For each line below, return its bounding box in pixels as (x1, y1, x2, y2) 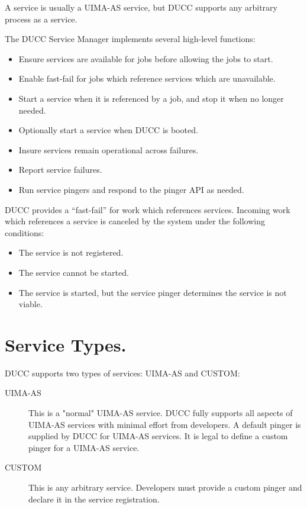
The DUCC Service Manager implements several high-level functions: (5, 33, 256, 45)
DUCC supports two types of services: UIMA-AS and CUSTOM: (5, 366, 240, 379)
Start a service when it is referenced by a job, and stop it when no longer (18, 92, 284, 104)
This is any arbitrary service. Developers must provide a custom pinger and (28, 481, 302, 493)
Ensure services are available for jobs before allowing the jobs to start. (18, 52, 273, 65)
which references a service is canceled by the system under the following (5, 215, 265, 227)
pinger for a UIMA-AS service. (28, 441, 140, 453)
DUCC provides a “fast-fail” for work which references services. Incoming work (5, 203, 290, 215)
